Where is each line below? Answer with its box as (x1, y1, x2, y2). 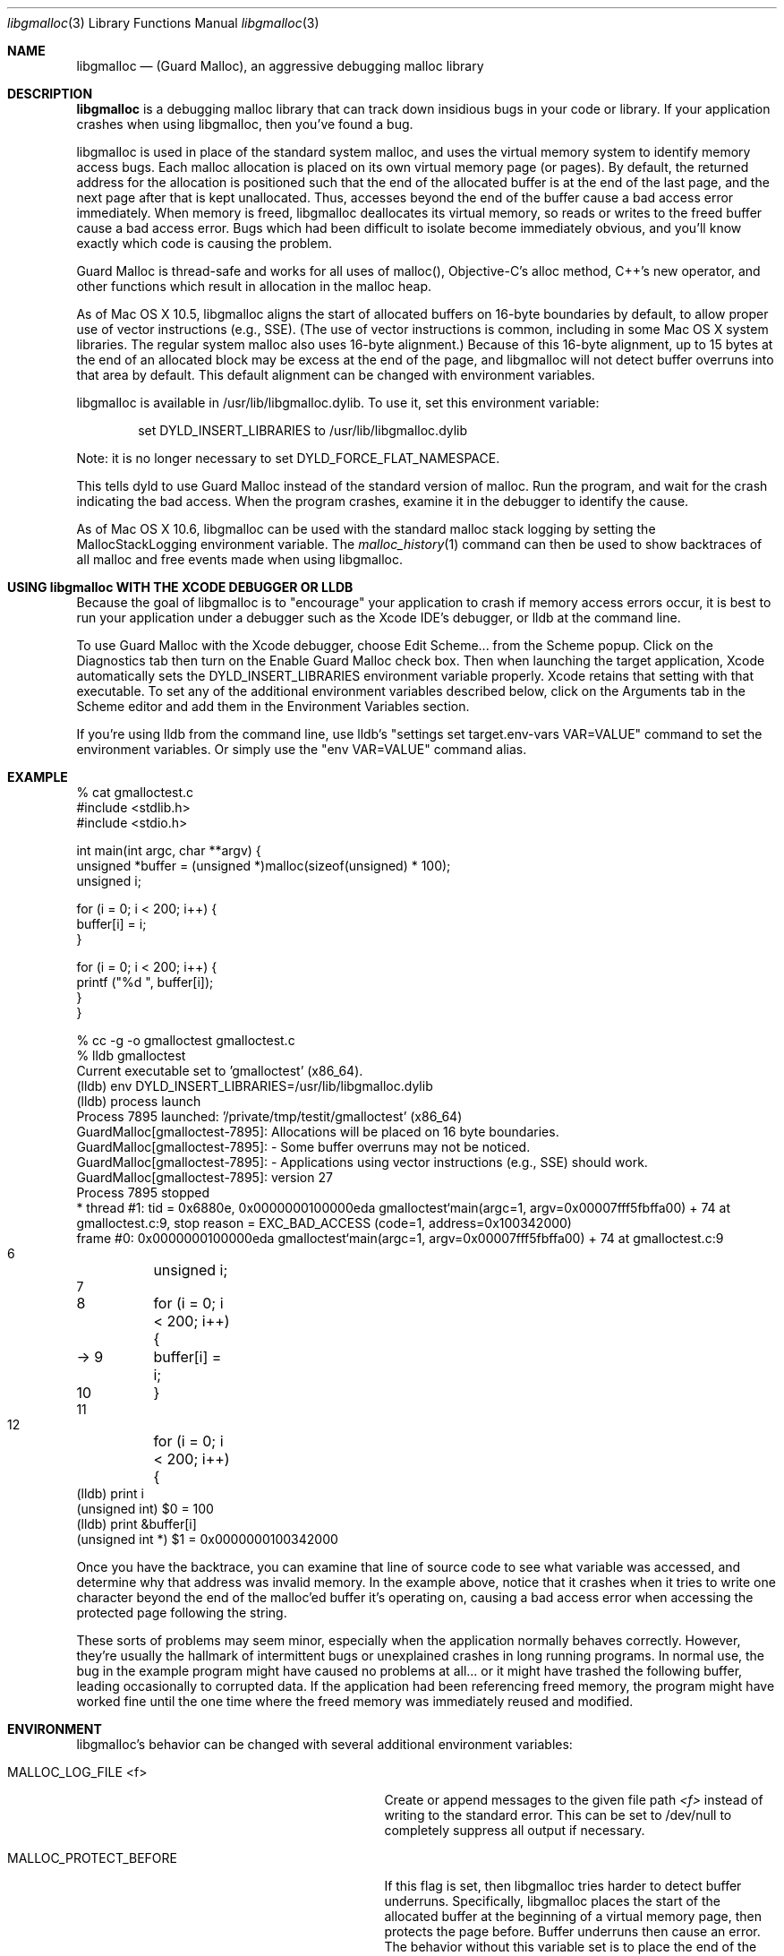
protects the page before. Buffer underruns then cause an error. (384, 1924, 761, 1939)
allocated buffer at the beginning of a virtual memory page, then (384, 1909, 763, 1924)
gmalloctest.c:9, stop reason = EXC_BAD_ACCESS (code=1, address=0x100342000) (76, 1215, 572, 1231)
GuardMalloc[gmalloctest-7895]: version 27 (76, 1170, 333, 1185)
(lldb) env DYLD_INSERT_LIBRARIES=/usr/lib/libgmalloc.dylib (76, 1078, 433, 1094)
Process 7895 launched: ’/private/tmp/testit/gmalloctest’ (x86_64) (76, 1109, 463, 1124)
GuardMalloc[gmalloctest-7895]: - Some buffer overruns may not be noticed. (76, 1139, 531, 1154)
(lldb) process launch (76, 1094, 201, 1109)
